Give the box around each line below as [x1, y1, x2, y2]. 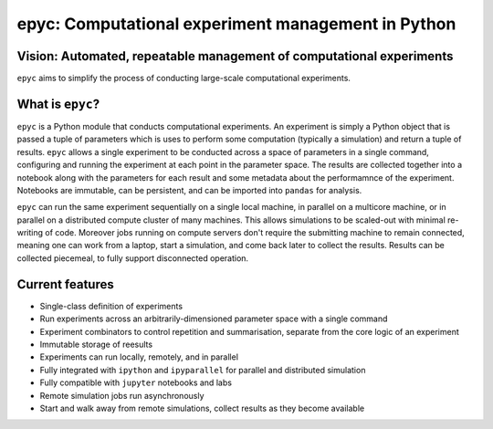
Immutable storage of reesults [39, 339, 153, 350]
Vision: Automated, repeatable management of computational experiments [16, 48, 454, 64]
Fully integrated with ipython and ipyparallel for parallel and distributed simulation [39, 364, 366, 375]
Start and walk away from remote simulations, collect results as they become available [39, 403, 365, 413]
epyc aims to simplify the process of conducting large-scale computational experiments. [16, 73, 351, 84]
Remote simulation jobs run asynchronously [39, 390, 205, 401]
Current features [16, 277, 114, 292]
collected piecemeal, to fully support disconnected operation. [16, 252, 249, 264]
